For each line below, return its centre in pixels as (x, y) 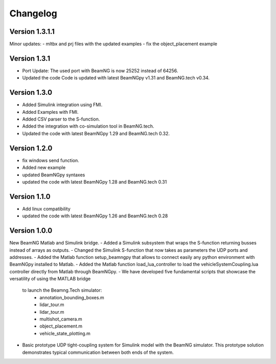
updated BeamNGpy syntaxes (54, 175)
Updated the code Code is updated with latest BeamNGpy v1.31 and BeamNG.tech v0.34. (116, 78)
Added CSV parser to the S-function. (61, 119)
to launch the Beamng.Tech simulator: (62, 290)
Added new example (44, 168)
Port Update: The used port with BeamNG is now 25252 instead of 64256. (100, 70)
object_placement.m (61, 326)
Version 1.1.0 (30, 197)
